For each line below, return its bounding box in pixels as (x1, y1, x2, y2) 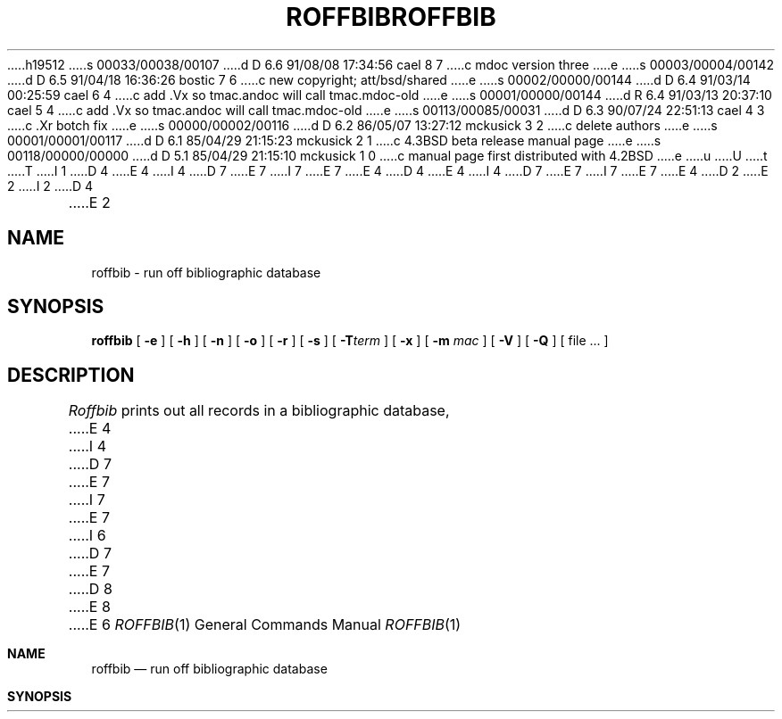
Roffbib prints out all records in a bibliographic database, (68, 401, 450, 420)
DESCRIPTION (7, 363, 135, 386)
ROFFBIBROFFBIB (286, 2, 496, 32)
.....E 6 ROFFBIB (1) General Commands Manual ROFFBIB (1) (68, 616, 462, 634)
